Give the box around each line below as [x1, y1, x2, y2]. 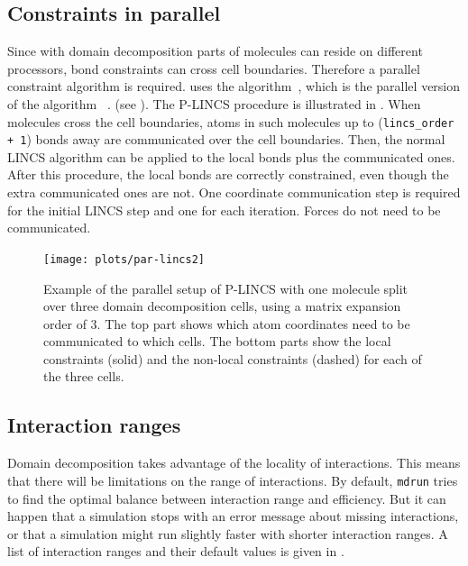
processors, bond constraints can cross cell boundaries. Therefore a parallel [7, 59, 420, 78]
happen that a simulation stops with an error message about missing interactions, [7, 507, 459, 525]
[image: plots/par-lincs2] [43, 252, 205, 266]
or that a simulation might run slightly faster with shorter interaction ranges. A [7, 524, 448, 543]
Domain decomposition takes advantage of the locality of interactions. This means [7, 453, 461, 472]
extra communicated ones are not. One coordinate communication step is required [7, 183, 461, 202]
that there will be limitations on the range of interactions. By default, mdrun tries [7, 470, 458, 489]
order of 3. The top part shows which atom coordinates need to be [43, 314, 410, 333]
